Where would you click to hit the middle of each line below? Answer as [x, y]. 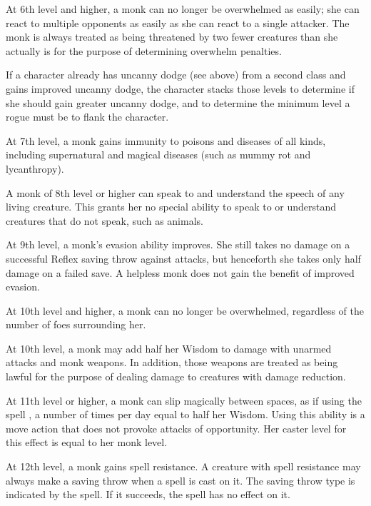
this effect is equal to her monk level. [87, 442]
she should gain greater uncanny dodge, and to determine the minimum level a [178, 102]
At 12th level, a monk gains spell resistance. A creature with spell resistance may [183, 466]
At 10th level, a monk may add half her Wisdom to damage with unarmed [169, 348]
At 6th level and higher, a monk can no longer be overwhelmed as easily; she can [183, 9]
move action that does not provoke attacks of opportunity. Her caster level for [176, 428]
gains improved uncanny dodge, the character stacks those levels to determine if [180, 88]
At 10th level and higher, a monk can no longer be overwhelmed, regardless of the [185, 310]
